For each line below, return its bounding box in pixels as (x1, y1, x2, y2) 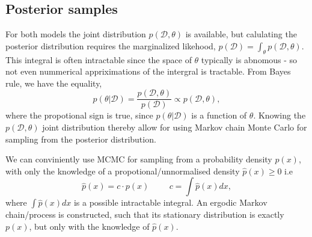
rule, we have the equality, (5, 76, 102, 89)
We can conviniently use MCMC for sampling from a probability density (5, 153, 272, 165)
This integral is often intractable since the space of (5, 53, 192, 66)
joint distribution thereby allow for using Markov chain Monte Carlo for (42, 121, 307, 134)
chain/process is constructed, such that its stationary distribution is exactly (5, 208, 284, 221)
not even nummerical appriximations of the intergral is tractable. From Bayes (5, 65, 291, 78)
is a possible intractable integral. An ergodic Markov (73, 196, 268, 209)
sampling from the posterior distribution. (5, 132, 156, 145)
